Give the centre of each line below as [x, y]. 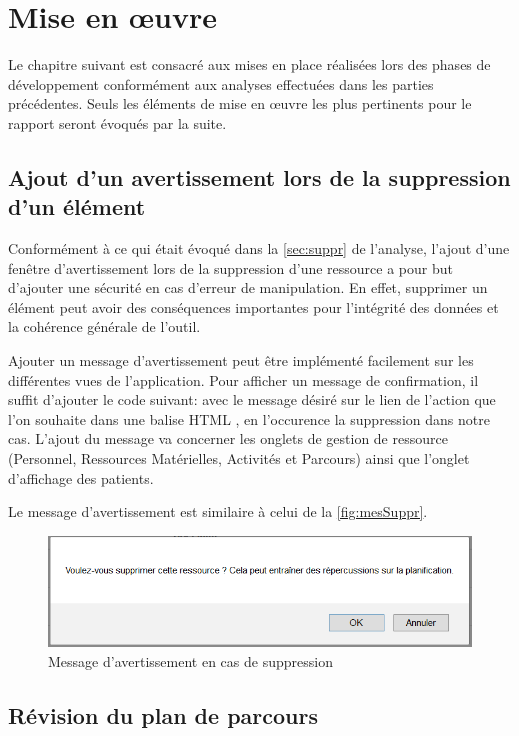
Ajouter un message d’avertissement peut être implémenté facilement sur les [241, 360]
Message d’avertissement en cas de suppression [190, 660]
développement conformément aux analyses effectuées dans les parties [221, 83]
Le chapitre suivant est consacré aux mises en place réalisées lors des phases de [249, 64]
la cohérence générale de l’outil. [104, 326]
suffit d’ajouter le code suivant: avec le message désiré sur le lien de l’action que [252, 399]
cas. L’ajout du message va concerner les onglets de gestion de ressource [228, 438]
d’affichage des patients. [81, 477]
